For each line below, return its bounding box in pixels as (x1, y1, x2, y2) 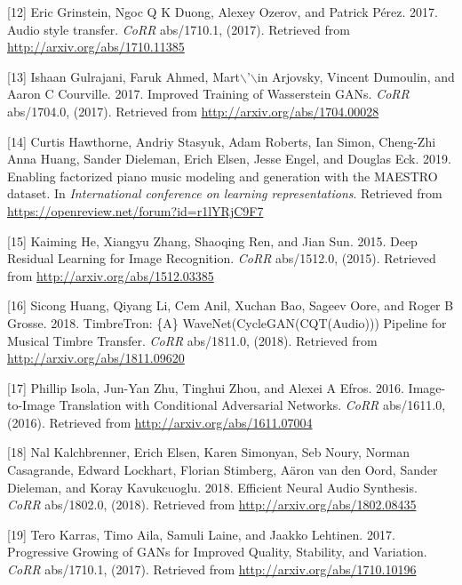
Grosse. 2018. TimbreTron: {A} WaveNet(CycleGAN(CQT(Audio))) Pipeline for (7, 313, 447, 332)
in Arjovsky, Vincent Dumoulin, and (257, 67, 455, 85)
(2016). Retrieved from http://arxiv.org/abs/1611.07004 (7, 413, 313, 431)
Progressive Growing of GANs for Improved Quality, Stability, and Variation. (7, 542, 427, 561)
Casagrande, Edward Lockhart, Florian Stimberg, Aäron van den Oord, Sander (7, 461, 438, 479)
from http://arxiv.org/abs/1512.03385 (7, 266, 214, 284)
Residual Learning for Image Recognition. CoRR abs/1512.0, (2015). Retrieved (7, 249, 436, 268)
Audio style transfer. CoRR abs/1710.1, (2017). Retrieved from (7, 20, 350, 38)
